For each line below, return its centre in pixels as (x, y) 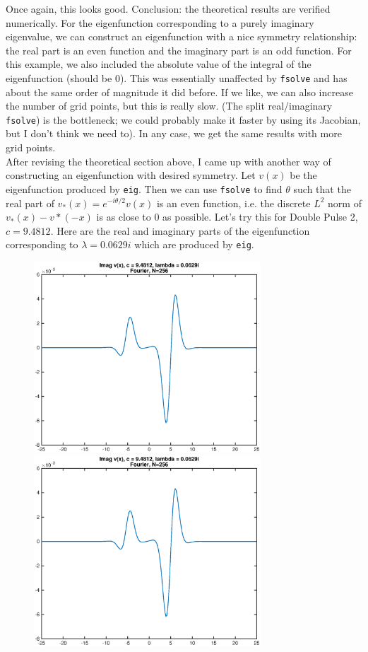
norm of (345, 203)
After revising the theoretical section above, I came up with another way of (168, 161)
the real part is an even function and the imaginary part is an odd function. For (179, 50)
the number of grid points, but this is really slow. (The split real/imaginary (169, 106)
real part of (30, 203)
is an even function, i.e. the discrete (233, 203)
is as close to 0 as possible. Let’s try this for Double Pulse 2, (227, 217)
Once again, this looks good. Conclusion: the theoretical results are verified (168, 8)
